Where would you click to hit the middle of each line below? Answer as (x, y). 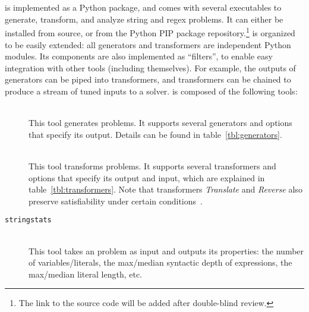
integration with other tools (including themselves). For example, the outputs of (150, 67)
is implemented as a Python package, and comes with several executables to (143, 7)
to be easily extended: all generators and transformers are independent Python (148, 44)
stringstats (28, 220)
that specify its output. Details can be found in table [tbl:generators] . (155, 134)
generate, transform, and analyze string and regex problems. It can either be (144, 19)
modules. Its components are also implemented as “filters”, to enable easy (139, 56)
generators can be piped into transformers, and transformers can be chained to (148, 79)
